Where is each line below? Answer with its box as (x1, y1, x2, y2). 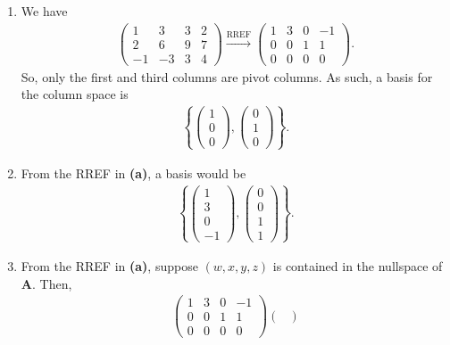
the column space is (21, 85, 129, 103)
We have (21, 2, 68, 20)
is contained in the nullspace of (272, 256, 443, 275)
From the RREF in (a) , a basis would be (21, 163, 246, 182)
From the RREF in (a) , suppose (21, 256, 198, 275)
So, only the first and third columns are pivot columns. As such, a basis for (21, 67, 433, 86)
